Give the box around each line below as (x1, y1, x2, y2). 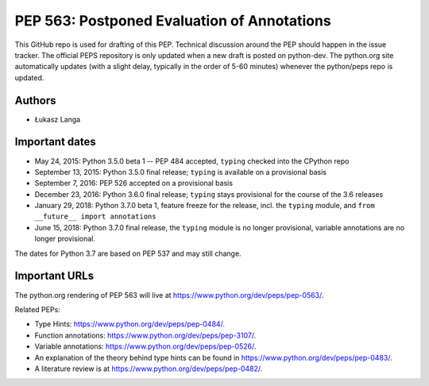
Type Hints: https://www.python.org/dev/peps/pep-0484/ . (34, 319, 226, 329)
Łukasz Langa (34, 114, 81, 124)
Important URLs (14, 269, 95, 283)
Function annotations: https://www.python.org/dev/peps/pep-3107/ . (34, 330, 257, 340)
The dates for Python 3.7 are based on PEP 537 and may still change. (14, 249, 242, 258)
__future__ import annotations (34, 212, 157, 222)
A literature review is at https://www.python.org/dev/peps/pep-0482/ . (34, 364, 263, 373)
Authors (14, 94, 56, 107)
